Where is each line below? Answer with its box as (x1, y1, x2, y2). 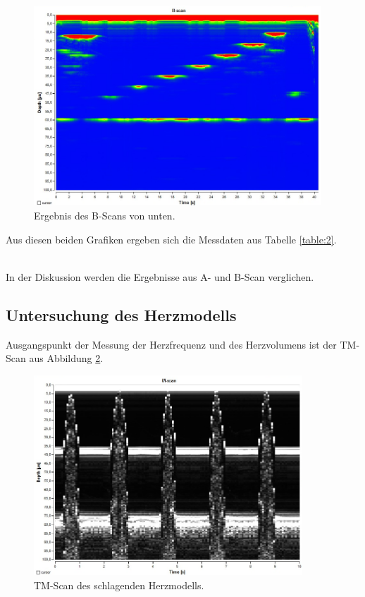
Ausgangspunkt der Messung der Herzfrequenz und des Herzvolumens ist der (6, 337, 337, 351)
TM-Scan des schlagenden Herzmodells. (34, 577, 204, 592)
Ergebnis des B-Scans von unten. (34, 208, 175, 223)
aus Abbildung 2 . (29, 351, 104, 366)
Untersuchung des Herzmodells (6, 303, 237, 325)
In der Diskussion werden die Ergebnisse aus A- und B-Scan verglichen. (6, 269, 314, 284)
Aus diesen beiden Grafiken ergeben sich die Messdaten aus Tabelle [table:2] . (6, 231, 337, 246)
